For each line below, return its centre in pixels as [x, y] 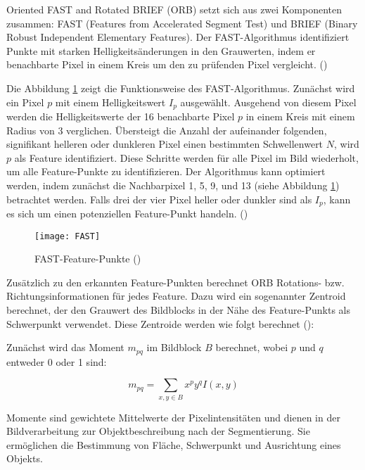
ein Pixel [25, 102]
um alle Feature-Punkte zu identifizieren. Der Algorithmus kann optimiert [166, 171]
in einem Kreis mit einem [300, 116]
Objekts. [25, 458]
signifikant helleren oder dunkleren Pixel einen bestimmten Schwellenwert [165, 144]
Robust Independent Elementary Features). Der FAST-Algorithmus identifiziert [178, 37]
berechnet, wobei [252, 347]
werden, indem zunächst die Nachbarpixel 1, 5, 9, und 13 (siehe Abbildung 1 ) [173, 185]
